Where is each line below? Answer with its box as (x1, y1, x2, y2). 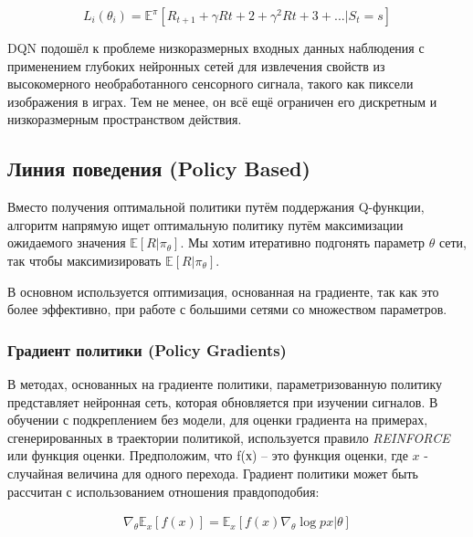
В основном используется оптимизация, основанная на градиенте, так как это (7, 281, 439, 300)
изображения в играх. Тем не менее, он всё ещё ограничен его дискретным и (7, 91, 437, 111)
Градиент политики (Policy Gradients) (7, 338, 287, 361)
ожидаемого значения (7, 233, 126, 252)
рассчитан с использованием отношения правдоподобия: (7, 481, 320, 500)
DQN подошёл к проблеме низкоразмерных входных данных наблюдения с (7, 38, 425, 57)
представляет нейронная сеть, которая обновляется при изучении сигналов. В (7, 392, 438, 411)
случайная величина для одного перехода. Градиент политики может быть (7, 463, 418, 482)
